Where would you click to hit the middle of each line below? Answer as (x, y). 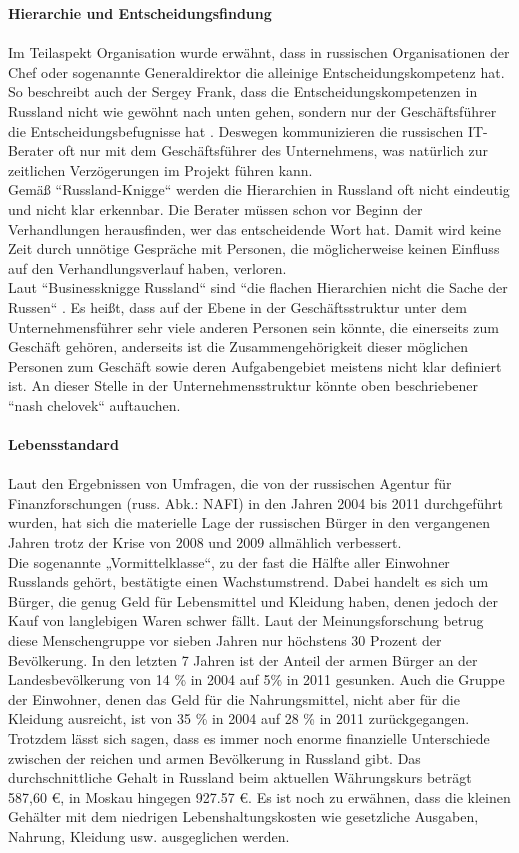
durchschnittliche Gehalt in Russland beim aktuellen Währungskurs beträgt (240, 777)
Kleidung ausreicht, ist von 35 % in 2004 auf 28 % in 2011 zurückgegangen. (239, 718)
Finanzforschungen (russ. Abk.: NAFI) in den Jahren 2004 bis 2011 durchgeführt (256, 502)
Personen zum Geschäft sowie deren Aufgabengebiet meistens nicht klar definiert (255, 365)
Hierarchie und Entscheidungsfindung (140, 13)
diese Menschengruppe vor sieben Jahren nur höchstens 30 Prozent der (225, 640)
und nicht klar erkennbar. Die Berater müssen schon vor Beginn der (215, 208)
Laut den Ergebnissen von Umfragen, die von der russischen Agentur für (230, 483)
